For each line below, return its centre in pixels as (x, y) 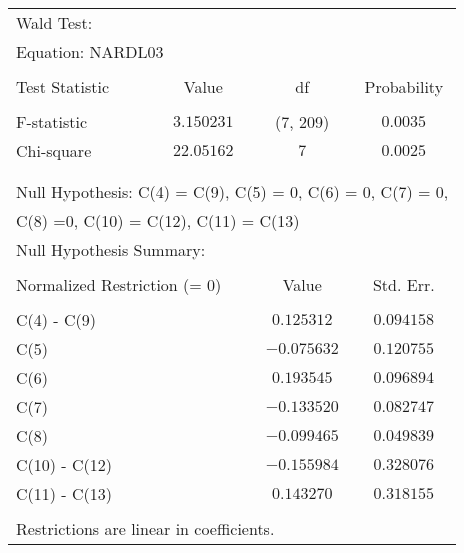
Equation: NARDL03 (90, 51)
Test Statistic (63, 86)
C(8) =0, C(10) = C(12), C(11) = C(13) (158, 220)
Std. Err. (403, 284)
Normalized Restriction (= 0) (119, 284)
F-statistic (52, 121)
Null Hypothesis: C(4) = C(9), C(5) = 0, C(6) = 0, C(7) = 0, (232, 191)
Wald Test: (54, 22)
